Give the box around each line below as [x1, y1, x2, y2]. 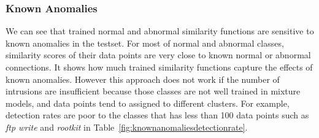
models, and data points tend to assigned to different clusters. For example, [6, 96, 290, 109]
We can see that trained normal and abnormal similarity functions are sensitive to [6, 25, 314, 37]
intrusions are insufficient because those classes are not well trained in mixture [6, 85, 301, 98]
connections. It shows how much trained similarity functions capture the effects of [6, 61, 313, 73]
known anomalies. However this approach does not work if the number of [6, 72, 280, 85]
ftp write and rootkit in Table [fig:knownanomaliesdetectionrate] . [6, 120, 248, 133]
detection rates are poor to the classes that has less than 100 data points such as [6, 109, 309, 121]
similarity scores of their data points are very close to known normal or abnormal [6, 48, 311, 61]
